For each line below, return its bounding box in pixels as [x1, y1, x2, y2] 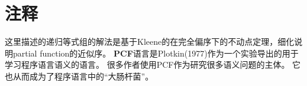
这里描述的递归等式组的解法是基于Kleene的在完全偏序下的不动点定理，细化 [5, 35, 295, 48]
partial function [13, 47, 70, 59]
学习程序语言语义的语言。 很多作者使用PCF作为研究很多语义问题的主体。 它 [5, 58, 301, 71]
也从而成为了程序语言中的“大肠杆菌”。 [5, 70, 154, 82]
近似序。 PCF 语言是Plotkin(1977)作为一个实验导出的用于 [77, 47, 299, 59]
